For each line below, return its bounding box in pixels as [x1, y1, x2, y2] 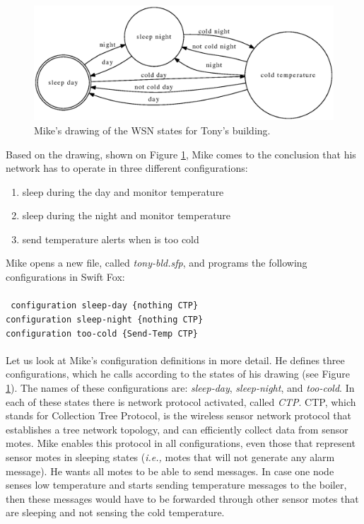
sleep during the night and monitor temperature [22, 208, 231, 223]
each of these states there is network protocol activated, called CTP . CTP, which [6, 394, 356, 409]
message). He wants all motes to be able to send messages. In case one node [6, 463, 334, 478]
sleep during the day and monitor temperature [22, 184, 224, 199]
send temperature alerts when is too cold [22, 231, 199, 246]
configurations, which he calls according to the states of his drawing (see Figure [6, 366, 350, 381]
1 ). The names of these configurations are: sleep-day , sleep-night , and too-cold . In [6, 380, 355, 395]
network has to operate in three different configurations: [6, 161, 248, 175]
